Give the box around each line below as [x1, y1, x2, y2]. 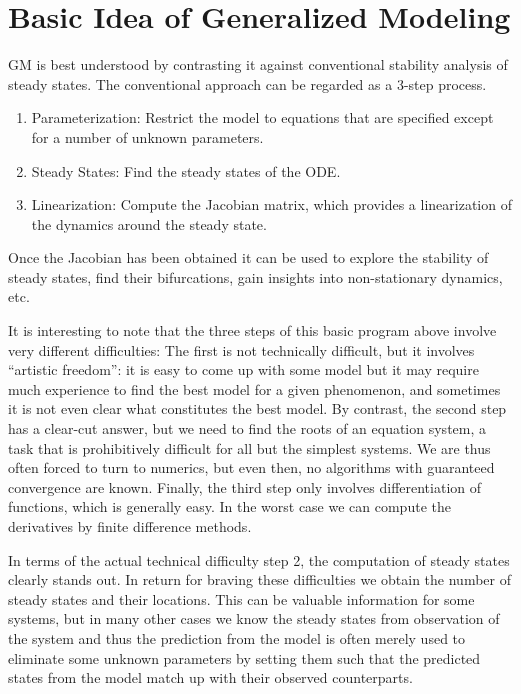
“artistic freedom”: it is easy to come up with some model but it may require [8, 359, 479, 380]
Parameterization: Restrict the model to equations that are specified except [31, 107, 494, 128]
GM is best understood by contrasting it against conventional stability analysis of [8, 54, 508, 75]
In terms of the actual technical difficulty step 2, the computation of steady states [8, 549, 510, 570]
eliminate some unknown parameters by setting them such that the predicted [8, 647, 481, 668]
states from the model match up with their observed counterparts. [8, 667, 413, 688]
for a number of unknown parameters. [31, 126, 264, 147]
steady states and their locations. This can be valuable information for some [8, 588, 475, 609]
